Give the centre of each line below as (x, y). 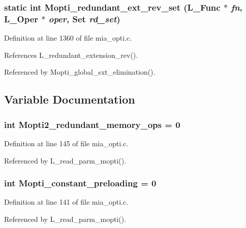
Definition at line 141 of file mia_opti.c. (66, 202)
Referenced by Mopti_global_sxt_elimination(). (80, 72)
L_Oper (21, 19)
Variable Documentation (70, 99)
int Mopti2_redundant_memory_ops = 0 (92, 124)
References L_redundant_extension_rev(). (71, 55)
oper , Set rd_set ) (84, 19)
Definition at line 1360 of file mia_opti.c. (68, 38)
